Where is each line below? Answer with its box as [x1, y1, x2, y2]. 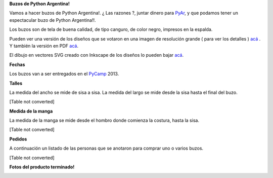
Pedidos [9, 136, 27, 142]
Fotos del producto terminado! [9, 164, 75, 170]
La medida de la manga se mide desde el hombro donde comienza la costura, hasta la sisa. [9, 117, 200, 124]
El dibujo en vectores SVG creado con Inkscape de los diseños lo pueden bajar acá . [9, 52, 184, 58]
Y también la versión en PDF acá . [9, 43, 78, 49]
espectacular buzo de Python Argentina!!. [9, 17, 96, 23]
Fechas [9, 61, 25, 67]
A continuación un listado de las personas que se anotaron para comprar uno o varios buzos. [9, 145, 204, 152]
